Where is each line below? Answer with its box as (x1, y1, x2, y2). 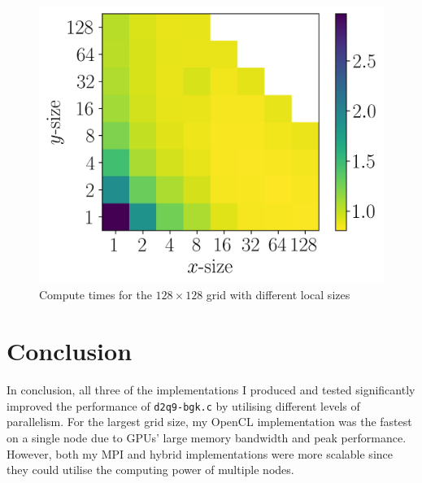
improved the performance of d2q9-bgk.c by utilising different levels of (7, 397, 360, 414)
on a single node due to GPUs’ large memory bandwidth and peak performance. (7, 429, 407, 446)
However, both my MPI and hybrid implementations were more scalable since (7, 445, 393, 462)
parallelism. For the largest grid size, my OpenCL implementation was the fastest (7, 413, 412, 430)
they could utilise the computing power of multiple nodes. (7, 461, 294, 478)
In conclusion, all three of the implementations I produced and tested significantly (7, 381, 415, 398)
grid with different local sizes (206, 286, 350, 303)
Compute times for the (39, 286, 152, 303)
